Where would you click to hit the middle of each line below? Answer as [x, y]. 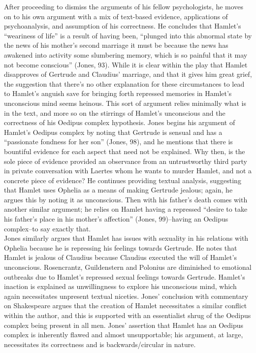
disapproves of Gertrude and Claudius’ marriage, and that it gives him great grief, [128, 74]
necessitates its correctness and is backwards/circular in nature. [100, 344]
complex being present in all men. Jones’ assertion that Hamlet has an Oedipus [124, 325]
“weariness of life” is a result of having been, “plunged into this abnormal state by [128, 35]
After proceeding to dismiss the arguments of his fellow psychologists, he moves [124, 6]
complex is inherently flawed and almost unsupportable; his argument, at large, [124, 335]
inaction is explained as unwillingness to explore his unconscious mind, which [120, 286]
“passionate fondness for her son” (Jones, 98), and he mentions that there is [118, 142]
